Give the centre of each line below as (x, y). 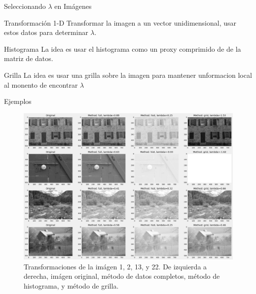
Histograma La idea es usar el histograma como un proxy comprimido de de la (123, 49)
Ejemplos (18, 101)
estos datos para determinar (46, 32)
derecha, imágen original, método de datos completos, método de (122, 276)
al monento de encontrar (41, 84)
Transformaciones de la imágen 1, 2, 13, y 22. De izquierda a (115, 266)
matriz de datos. (29, 58)
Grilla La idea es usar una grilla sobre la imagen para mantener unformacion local (128, 75)
